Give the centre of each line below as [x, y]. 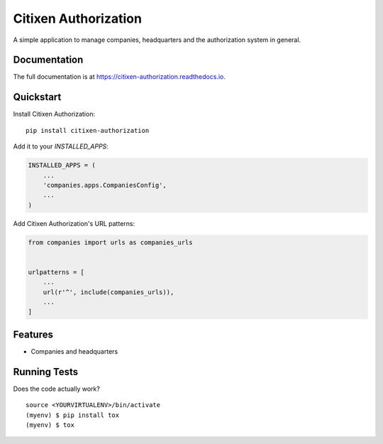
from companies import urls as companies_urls [110, 242]
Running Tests [45, 372]
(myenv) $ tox [50, 425]
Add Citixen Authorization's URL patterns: [74, 223]
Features [33, 334]
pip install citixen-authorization [88, 130]
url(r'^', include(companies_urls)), [109, 292]
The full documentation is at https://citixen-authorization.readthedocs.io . [120, 77]
